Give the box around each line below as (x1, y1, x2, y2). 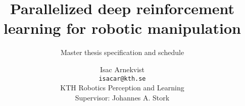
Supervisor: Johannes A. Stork (75, 92, 170, 102)
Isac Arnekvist (100, 64, 145, 74)
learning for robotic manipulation (4, 18, 241, 38)
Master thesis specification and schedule (60, 47, 184, 58)
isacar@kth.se (99, 75, 146, 82)
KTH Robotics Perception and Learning (60, 82, 184, 93)
